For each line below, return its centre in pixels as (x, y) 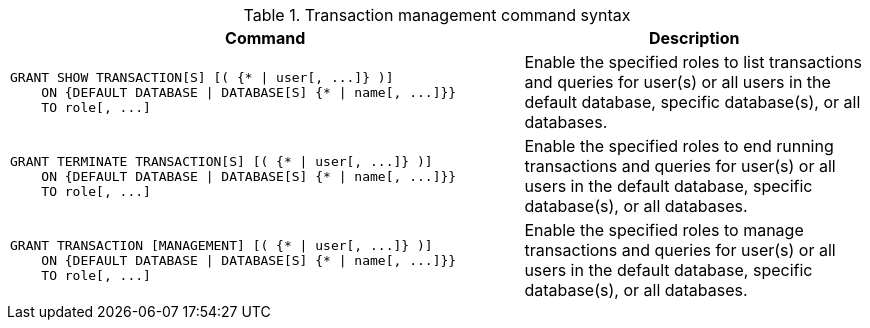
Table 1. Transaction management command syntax (437, 15)
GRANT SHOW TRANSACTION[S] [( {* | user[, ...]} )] (202, 77)
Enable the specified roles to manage (664, 230)
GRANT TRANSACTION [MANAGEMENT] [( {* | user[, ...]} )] (221, 245)
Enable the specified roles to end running (679, 146)
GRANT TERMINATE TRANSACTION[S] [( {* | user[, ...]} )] (221, 161)
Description (694, 38)
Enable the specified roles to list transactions (693, 62)
